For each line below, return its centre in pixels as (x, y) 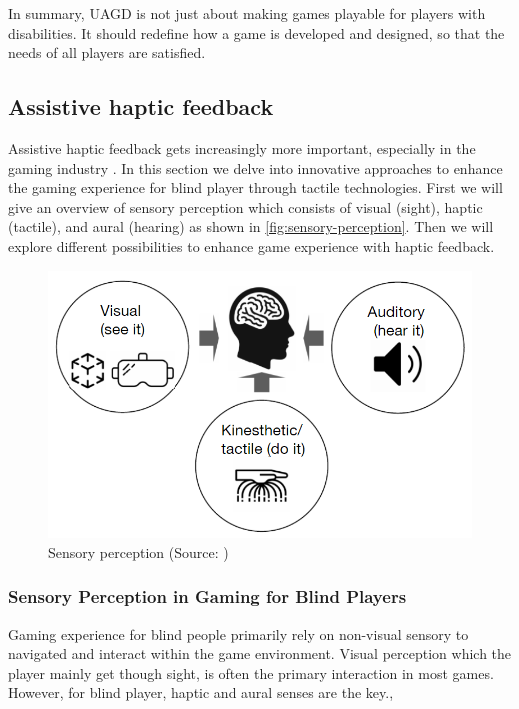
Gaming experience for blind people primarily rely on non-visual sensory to (238, 633)
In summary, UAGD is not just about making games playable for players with (247, 13)
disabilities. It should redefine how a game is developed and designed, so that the (256, 32)
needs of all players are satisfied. (107, 52)
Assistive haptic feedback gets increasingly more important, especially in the (242, 147)
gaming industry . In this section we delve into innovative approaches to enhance (255, 167)
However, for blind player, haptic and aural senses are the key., (201, 692)
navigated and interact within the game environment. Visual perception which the (260, 653)
